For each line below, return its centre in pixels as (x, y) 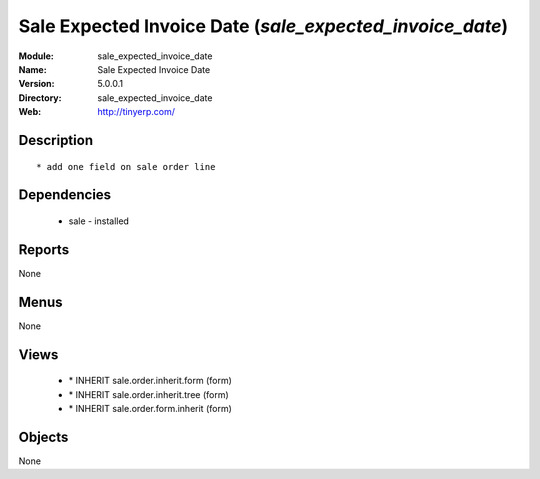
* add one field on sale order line (126, 166)
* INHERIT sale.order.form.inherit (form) (150, 408)
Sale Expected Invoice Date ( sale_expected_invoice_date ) (263, 26)
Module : (36, 56)
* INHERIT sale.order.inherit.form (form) (150, 381)
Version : (36, 84)
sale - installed (99, 221)
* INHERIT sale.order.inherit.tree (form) (148, 394)
